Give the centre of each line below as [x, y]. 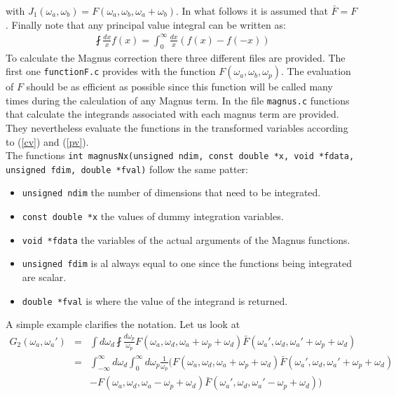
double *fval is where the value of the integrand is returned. [155, 300]
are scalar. [44, 277]
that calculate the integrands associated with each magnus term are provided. [172, 114]
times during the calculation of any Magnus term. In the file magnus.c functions [178, 100]
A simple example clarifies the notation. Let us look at [123, 324]
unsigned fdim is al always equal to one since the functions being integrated [187, 263]
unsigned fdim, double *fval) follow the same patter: [127, 169]
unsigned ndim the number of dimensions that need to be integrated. [171, 192]
